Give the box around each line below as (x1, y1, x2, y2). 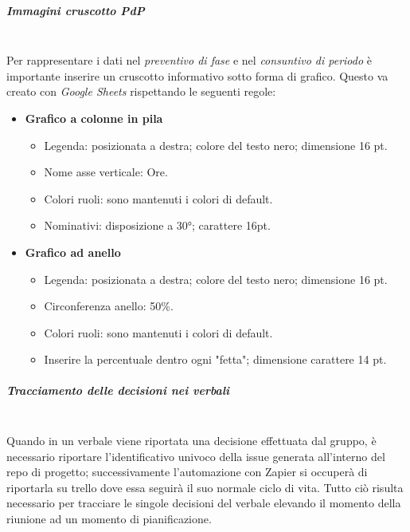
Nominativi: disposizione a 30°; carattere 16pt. (44, 217, 271, 234)
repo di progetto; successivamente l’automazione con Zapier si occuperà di (6, 463, 368, 480)
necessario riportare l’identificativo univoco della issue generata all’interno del (6, 447, 385, 464)
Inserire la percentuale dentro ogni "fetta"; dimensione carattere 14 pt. (44, 351, 387, 368)
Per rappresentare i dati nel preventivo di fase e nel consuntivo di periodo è (6, 52, 372, 69)
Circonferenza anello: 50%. (44, 298, 174, 314)
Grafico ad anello (25, 243, 121, 260)
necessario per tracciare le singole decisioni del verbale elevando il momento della (6, 495, 401, 511)
